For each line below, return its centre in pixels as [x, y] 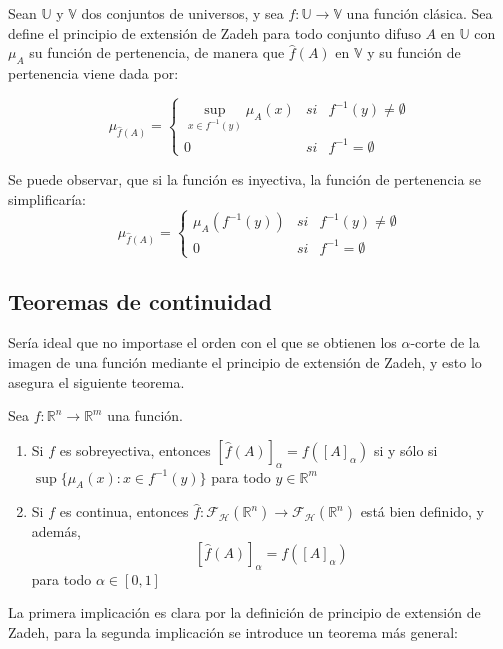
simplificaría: [47, 198]
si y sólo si [405, 449]
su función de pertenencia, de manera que [157, 52]
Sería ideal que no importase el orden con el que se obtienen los [202, 342]
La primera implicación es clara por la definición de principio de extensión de [244, 612]
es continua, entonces [124, 511]
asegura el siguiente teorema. [96, 381]
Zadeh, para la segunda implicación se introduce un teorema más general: [233, 631]
